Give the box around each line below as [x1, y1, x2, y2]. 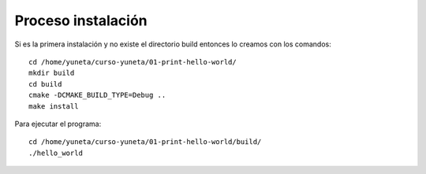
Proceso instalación [14, 12, 148, 29]
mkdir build [28, 68, 75, 78]
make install [28, 102, 79, 110]
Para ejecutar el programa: [14, 119, 102, 128]
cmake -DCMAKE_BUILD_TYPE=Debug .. [28, 91, 166, 100]
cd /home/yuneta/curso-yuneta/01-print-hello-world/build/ [28, 138, 262, 146]
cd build [28, 80, 62, 88]
